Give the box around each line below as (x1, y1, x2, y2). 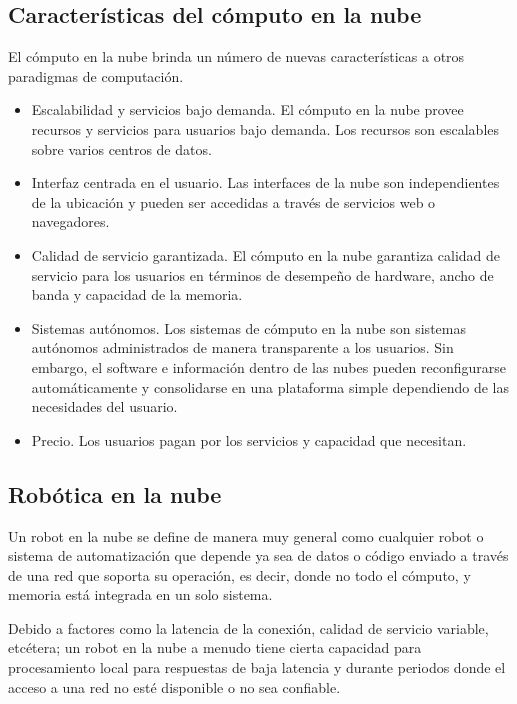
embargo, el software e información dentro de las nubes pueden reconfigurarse (31, 356, 507, 377)
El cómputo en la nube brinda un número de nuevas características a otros (8, 46, 465, 67)
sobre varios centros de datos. (31, 138, 212, 159)
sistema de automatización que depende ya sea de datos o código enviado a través (8, 545, 509, 566)
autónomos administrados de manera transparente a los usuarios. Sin (31, 337, 454, 358)
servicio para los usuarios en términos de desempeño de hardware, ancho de (31, 264, 494, 285)
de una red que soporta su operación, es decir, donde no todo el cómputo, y (8, 564, 471, 585)
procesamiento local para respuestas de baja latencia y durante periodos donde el (8, 657, 506, 678)
